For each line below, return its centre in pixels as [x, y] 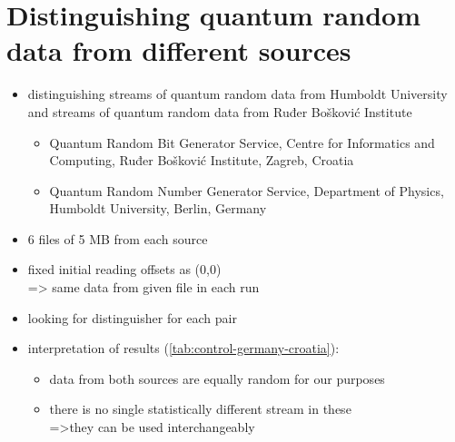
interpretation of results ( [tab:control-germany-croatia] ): [183, 348]
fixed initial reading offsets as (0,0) [124, 269]
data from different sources [179, 50]
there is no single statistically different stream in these [200, 409]
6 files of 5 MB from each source [118, 238]
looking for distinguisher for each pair [132, 317]
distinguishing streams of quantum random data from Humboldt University [237, 94]
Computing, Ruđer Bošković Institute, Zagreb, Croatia [202, 160]
